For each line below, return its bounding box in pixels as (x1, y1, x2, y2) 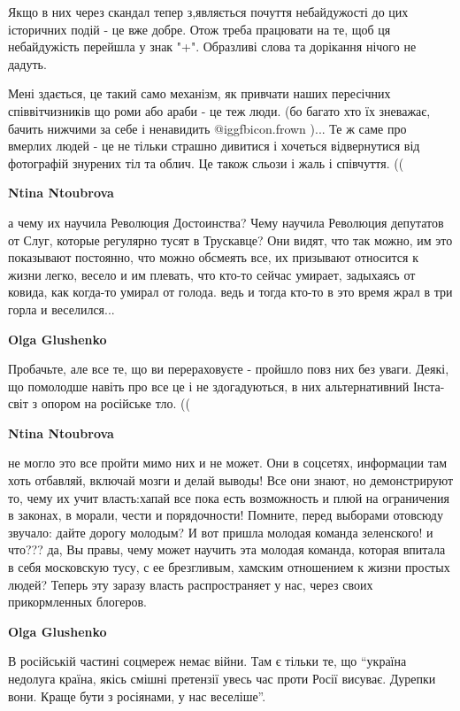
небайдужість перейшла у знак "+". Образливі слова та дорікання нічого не (8, 37, 417, 56)
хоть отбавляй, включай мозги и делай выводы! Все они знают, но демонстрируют (8, 471, 454, 490)
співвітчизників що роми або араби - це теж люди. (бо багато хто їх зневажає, (8, 101, 431, 120)
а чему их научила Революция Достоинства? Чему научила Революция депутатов (8, 213, 444, 231)
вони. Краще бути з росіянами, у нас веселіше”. (8, 686, 266, 705)
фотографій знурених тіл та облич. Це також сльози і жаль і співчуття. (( (8, 153, 404, 172)
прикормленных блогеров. (8, 592, 148, 611)
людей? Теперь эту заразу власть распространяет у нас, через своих (8, 575, 373, 593)
